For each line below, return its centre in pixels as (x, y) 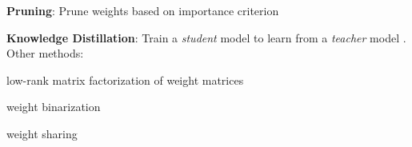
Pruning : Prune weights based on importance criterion (143, 10)
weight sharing (42, 133)
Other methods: (45, 53)
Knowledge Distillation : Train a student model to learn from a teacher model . (206, 37)
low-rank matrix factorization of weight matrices (125, 79)
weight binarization (54, 107)
